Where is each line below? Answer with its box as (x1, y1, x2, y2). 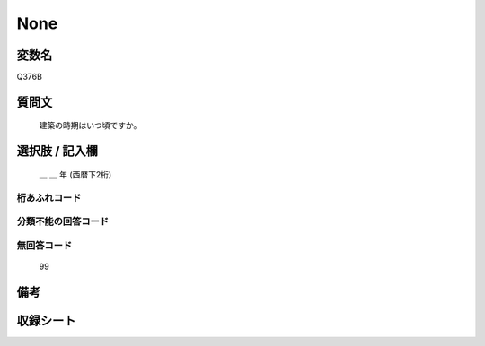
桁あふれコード (16, 191, 82, 203)
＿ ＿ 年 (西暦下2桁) (39, 169, 112, 179)
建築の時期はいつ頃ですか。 (39, 120, 142, 131)
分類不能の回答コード (16, 215, 110, 228)
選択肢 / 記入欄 (16, 143, 99, 159)
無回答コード (16, 238, 73, 251)
